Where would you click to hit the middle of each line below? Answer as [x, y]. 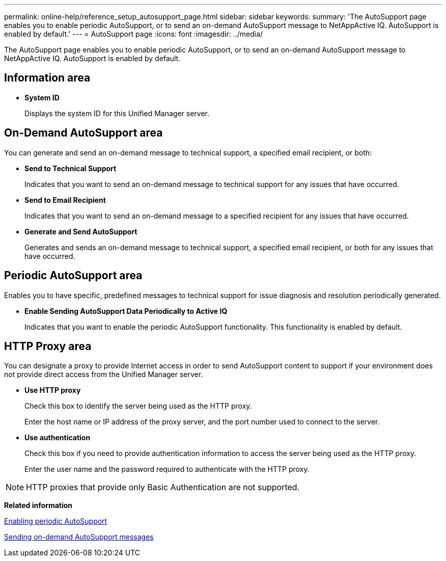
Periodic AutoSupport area [73, 276]
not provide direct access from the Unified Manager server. [104, 375]
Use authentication [58, 438]
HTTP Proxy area [48, 346]
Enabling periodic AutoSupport [56, 521]
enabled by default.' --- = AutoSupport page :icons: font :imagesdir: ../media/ [134, 34]
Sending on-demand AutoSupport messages [79, 537]
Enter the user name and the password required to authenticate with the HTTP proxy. [167, 469]
